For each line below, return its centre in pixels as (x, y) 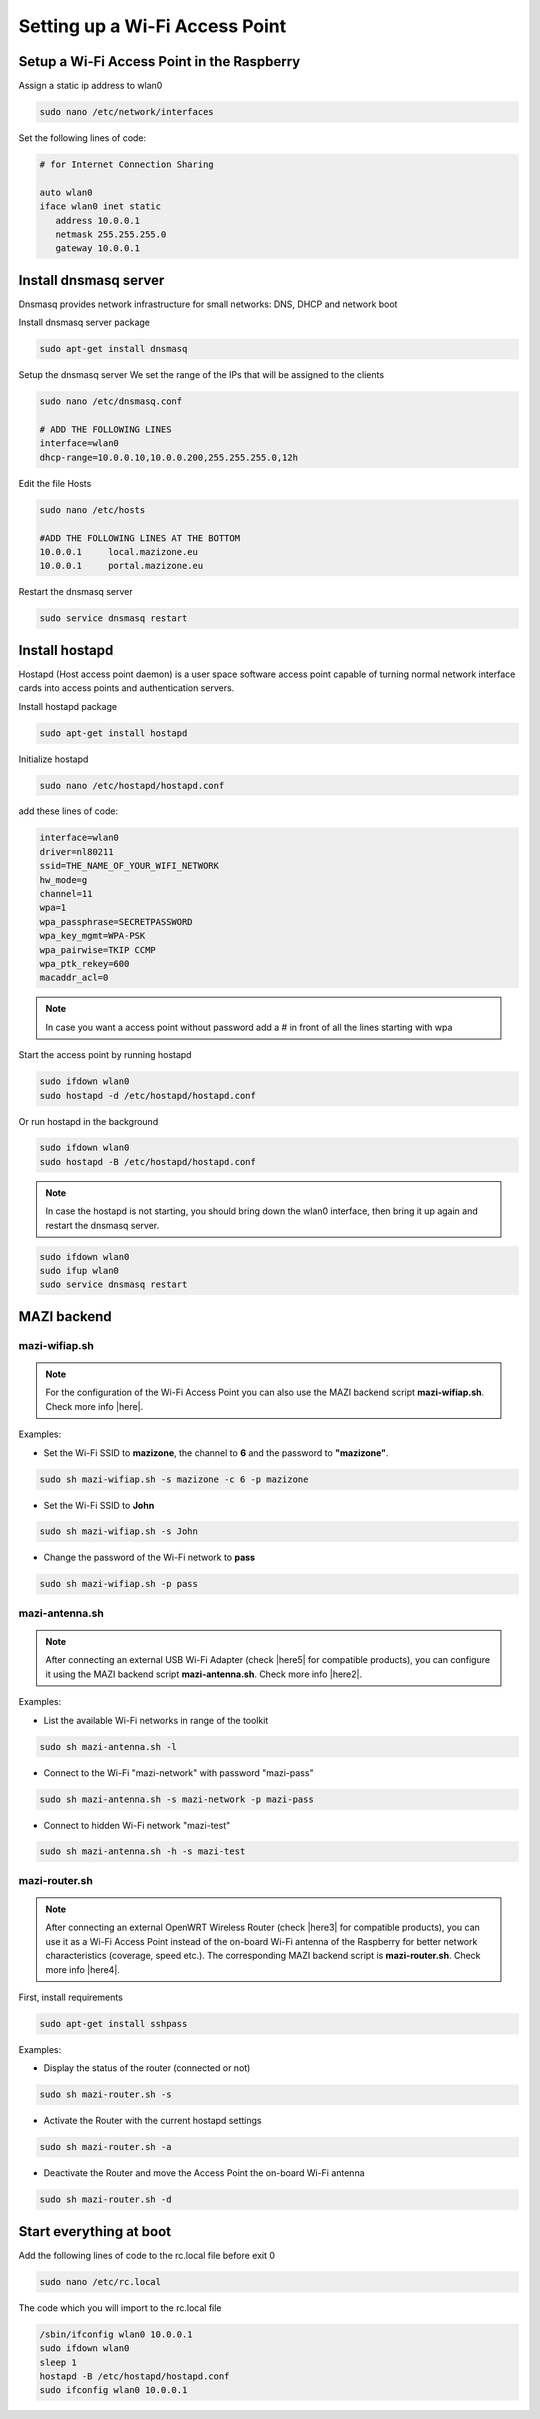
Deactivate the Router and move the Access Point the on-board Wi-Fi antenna (204, 2173)
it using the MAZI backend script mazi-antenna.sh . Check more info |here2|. (204, 1674)
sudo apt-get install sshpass (113, 2023)
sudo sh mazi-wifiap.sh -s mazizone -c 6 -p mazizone (174, 1479)
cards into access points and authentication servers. (126, 688)
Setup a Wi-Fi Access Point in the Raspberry (159, 61)
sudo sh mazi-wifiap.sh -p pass (119, 1584)
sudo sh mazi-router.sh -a (105, 2147)
